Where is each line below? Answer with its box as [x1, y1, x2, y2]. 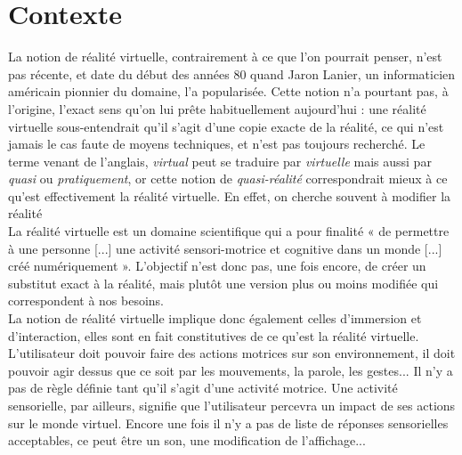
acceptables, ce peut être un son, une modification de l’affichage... [8, 431, 366, 450]
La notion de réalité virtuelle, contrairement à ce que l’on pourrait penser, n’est [8, 47, 442, 66]
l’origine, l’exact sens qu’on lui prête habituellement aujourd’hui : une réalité [8, 99, 426, 118]
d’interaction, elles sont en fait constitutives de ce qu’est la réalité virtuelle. [8, 326, 419, 345]
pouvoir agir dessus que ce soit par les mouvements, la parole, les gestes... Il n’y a [8, 361, 453, 379]
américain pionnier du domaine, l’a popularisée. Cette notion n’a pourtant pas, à [8, 82, 449, 101]
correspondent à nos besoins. [8, 291, 164, 310]
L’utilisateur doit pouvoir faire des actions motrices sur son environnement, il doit [8, 344, 456, 362]
